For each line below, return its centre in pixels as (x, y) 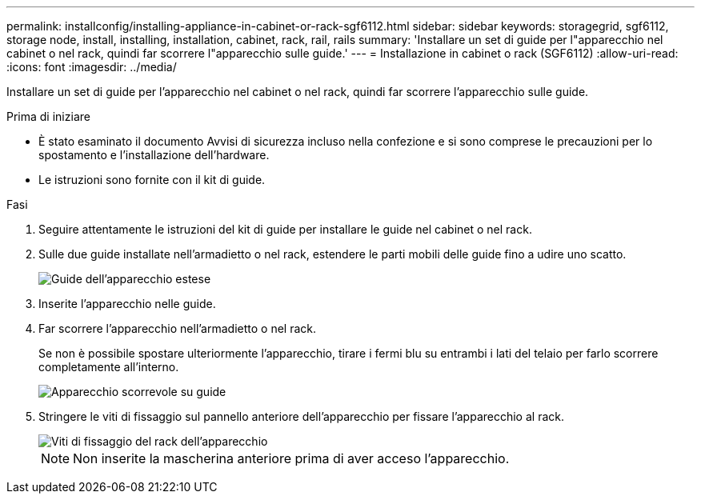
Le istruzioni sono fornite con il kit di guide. (152, 180)
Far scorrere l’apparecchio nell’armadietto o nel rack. (178, 328)
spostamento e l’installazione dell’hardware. (154, 155)
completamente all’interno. (109, 367)
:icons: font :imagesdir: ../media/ (92, 67)
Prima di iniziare (48, 116)
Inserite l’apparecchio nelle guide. (127, 304)
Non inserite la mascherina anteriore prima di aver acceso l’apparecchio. (291, 458)
